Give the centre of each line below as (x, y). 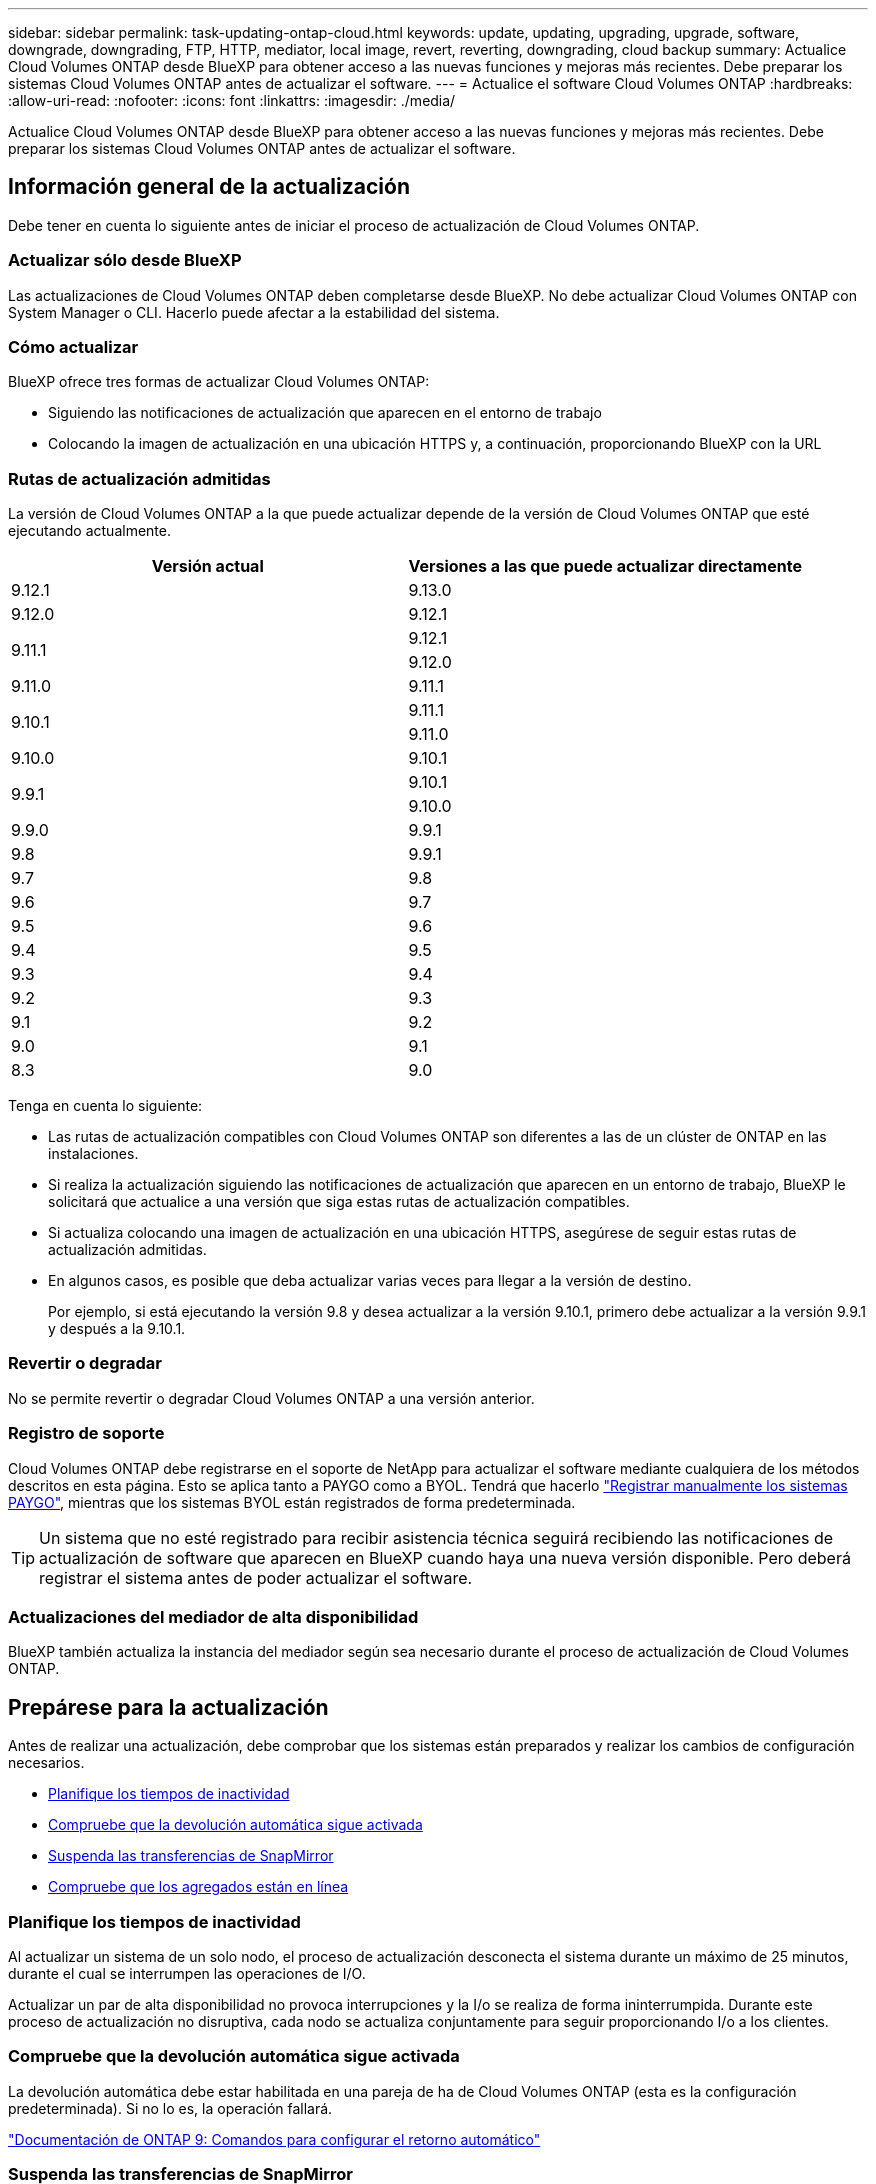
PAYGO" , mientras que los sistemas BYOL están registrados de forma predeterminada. (292, 1502)
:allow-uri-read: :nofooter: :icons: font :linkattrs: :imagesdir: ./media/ (232, 100)
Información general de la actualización (209, 187)
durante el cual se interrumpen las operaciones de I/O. (187, 1973)
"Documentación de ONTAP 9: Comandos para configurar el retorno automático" (274, 2139)
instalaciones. (93, 1154)
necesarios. (46, 1763)
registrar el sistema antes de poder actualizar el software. (256, 1577)
